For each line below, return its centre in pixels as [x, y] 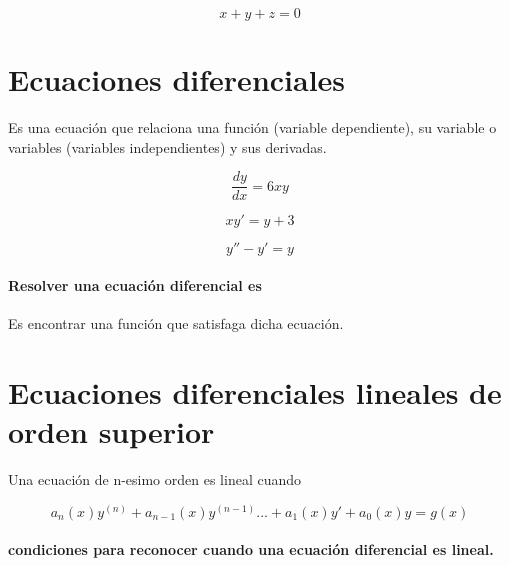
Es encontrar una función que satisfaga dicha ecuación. [176, 323]
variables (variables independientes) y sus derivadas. [167, 146]
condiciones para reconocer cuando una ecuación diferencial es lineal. [251, 549]
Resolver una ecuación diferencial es [135, 284]
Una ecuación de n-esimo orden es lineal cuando [155, 479]
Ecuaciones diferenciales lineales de [255, 391]
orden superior [111, 431]
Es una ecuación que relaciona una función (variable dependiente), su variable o [252, 127]
